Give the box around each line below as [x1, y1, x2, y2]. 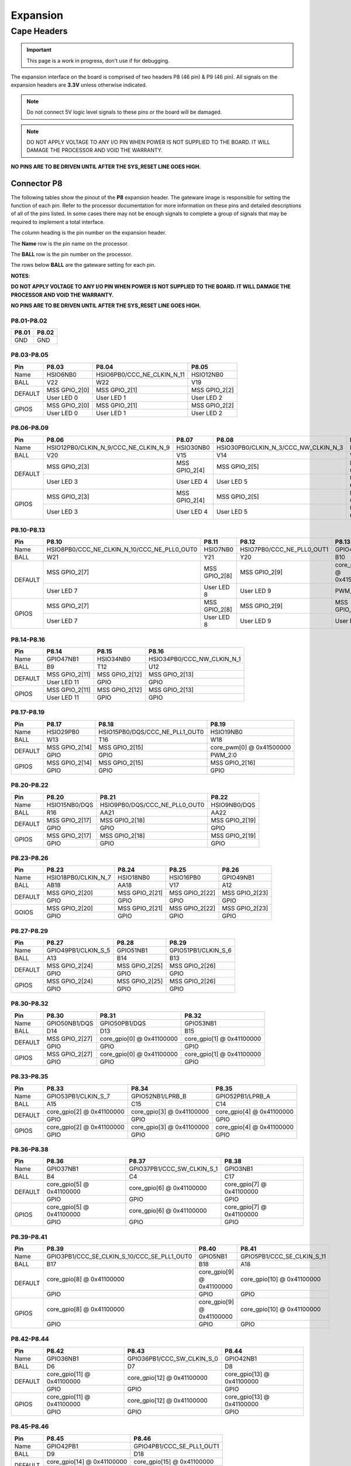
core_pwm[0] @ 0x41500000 [210, 743, 291, 751]
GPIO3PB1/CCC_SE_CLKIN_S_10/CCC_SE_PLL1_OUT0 [46, 1253, 192, 1261]
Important [26, 46, 52, 53]
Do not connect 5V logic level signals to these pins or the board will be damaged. [26, 108, 222, 116]
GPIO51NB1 [116, 946, 148, 955]
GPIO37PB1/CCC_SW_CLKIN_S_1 [129, 1165, 218, 1173]
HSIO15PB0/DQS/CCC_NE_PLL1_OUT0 [98, 728, 204, 736]
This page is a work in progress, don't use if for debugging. [26, 57, 170, 64]
